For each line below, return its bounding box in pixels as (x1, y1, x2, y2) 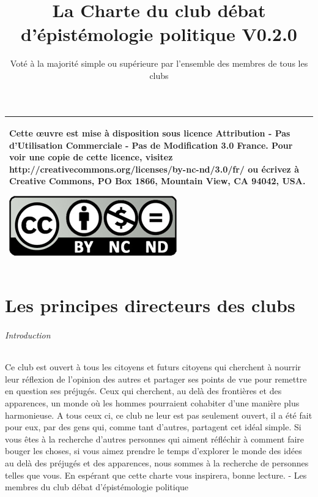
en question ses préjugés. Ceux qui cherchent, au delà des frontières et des (5, 384, 282, 397)
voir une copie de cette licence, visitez (9, 151, 173, 163)
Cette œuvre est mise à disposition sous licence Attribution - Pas (9, 127, 290, 139)
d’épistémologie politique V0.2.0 (21, 21, 297, 47)
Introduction (5, 329, 51, 342)
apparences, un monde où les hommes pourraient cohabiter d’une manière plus (5, 397, 300, 409)
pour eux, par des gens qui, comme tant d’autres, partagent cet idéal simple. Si (5, 420, 301, 433)
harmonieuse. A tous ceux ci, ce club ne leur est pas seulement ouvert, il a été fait (5, 408, 312, 421)
